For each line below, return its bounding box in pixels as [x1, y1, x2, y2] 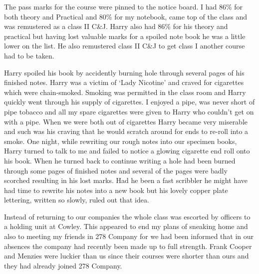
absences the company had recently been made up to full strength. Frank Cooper [4, 240, 252, 251]
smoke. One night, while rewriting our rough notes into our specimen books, [4, 135, 237, 146]
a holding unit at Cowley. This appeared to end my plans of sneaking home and [4, 221, 248, 231]
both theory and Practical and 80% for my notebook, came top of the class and [4, 11, 247, 21]
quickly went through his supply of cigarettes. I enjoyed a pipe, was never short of [4, 96, 255, 107]
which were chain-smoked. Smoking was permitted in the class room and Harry [4, 86, 246, 97]
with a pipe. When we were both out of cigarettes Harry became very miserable [4, 116, 248, 126]
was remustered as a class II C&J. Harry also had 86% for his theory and [4, 21, 228, 31]
